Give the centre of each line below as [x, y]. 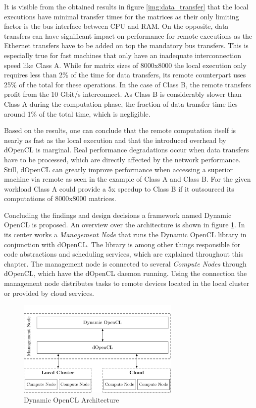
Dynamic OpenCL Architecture [72, 399]
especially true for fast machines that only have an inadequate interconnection [123, 55]
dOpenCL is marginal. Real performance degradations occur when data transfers [127, 150]
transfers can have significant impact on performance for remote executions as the [128, 35]
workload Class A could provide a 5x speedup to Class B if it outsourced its [119, 188]
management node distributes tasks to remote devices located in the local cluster [127, 283]
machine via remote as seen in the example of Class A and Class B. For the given [128, 179]
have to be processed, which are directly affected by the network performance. [122, 159]
